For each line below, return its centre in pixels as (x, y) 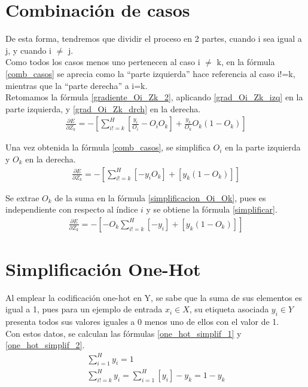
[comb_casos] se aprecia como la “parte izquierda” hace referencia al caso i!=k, (150, 73)
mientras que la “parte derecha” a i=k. (77, 85)
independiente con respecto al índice (72, 209)
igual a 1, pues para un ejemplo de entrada (84, 309)
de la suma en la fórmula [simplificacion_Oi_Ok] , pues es (160, 197)
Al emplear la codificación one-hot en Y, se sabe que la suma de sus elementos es (154, 297)
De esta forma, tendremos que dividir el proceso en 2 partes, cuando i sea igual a (154, 39)
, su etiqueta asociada (229, 309)
